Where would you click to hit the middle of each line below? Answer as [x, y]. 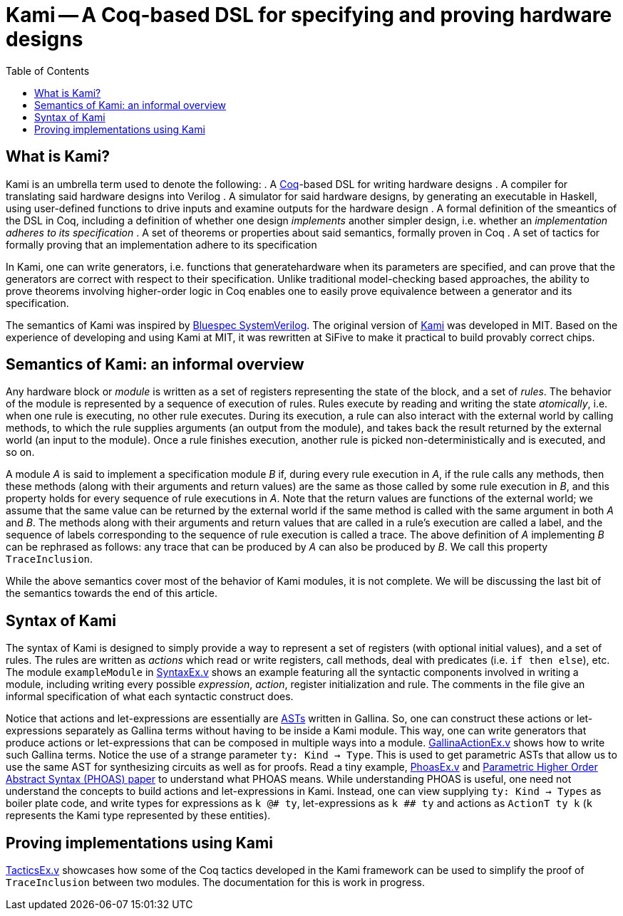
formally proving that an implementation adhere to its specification [161, 244]
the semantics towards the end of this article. [112, 593]
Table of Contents [48, 71]
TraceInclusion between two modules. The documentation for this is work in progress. [215, 883]
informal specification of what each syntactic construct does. [150, 697]
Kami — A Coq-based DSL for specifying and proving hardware [309, 15]
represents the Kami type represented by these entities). [138, 816]
